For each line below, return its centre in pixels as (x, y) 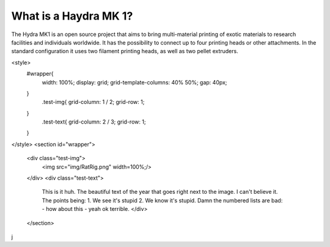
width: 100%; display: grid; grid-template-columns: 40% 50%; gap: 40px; (134, 82)
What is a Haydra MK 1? (72, 16)
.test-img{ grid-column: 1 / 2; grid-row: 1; (93, 102)
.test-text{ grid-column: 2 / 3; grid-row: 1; (94, 122)
